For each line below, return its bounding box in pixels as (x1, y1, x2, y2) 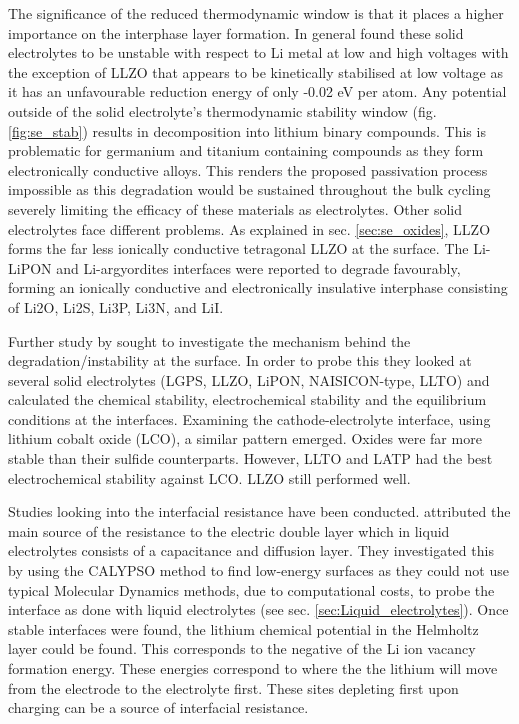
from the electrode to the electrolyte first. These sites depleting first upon (8, 677, 459, 698)
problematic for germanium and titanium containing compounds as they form (8, 140, 484, 161)
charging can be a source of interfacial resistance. (8, 697, 309, 718)
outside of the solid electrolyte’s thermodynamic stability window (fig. (8, 100, 437, 121)
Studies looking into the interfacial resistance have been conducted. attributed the (8, 501, 511, 522)
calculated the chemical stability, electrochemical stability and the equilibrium (8, 389, 487, 410)
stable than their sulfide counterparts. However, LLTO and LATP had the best (8, 448, 493, 469)
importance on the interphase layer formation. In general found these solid (8, 22, 464, 43)
